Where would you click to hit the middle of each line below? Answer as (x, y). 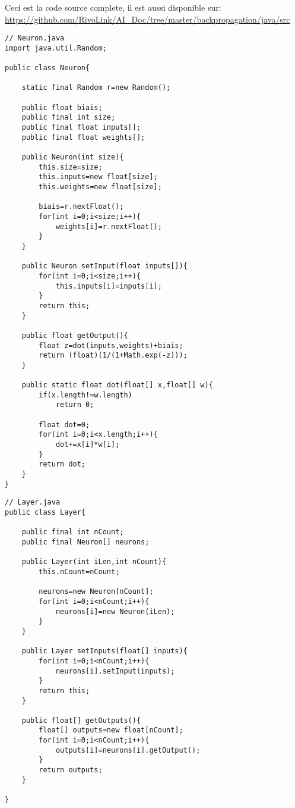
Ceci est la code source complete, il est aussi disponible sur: (113, 7)
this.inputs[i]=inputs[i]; (109, 286)
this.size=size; (71, 167)
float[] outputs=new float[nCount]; (111, 730)
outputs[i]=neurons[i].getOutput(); (128, 750)
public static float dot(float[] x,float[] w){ (117, 385)
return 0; (75, 405)
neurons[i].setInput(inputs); (115, 671)
